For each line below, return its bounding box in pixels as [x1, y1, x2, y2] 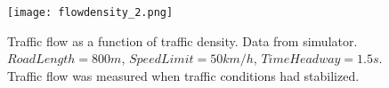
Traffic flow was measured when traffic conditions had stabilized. [7, 66, 360, 84]
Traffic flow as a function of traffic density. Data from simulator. [7, 31, 358, 50]
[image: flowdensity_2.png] [7, 6, 174, 19]
